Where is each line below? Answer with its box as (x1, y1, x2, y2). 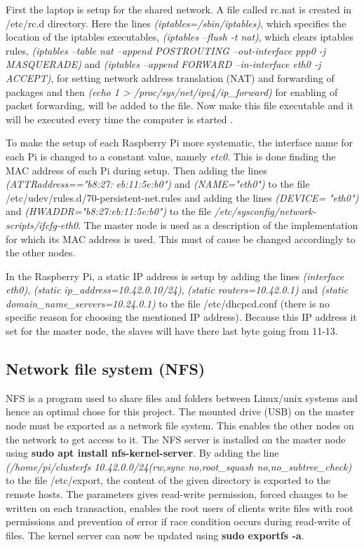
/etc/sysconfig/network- (214, 204, 316, 219)
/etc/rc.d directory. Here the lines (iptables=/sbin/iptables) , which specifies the (6, 15, 346, 30)
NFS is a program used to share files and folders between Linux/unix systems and (6, 390, 358, 405)
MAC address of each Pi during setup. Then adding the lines (6, 162, 267, 177)
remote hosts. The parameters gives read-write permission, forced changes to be (6, 487, 348, 501)
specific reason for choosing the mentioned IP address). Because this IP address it (6, 310, 357, 324)
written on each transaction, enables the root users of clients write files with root (6, 500, 353, 515)
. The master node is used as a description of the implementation (78, 217, 358, 232)
